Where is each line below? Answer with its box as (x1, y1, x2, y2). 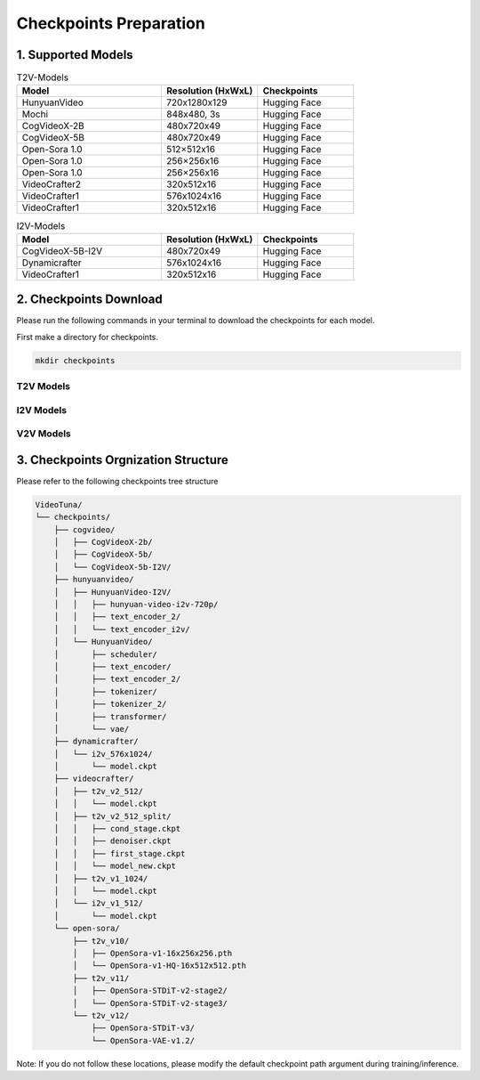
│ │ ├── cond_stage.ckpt (53, 824, 181, 834)
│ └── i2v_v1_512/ (53, 898, 144, 908)
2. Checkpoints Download (16, 292, 164, 307)
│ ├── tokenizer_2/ (53, 699, 167, 710)
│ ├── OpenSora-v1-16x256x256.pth (72, 948, 233, 958)
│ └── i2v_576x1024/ (53, 749, 153, 759)
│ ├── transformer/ (53, 711, 167, 721)
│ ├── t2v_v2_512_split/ (53, 811, 172, 821)
